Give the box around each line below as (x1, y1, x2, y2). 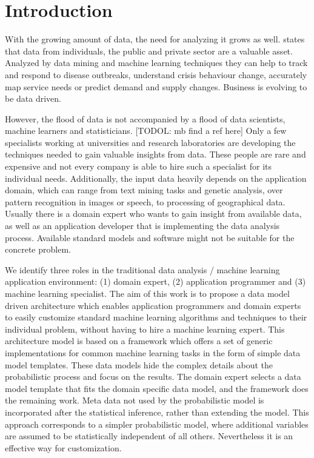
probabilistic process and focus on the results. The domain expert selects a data (5, 370, 301, 383)
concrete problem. (5, 243, 71, 256)
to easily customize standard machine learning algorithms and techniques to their (5, 311, 307, 324)
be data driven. (5, 92, 62, 105)
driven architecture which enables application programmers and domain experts (5, 299, 301, 311)
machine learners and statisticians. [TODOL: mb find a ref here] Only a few (5, 124, 287, 137)
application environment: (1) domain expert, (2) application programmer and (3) (5, 275, 306, 288)
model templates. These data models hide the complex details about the (5, 358, 273, 371)
